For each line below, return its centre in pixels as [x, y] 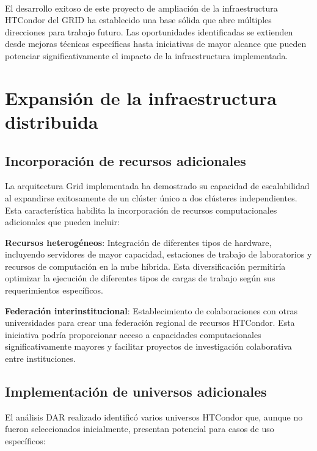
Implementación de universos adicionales [136, 391]
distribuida [52, 121]
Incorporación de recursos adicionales [126, 160]
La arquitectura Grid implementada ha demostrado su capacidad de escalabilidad [157, 186]
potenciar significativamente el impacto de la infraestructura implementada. [147, 55]
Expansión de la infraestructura [141, 97]
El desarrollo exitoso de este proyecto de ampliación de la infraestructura [141, 8]
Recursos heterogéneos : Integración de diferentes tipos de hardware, [138, 242]
